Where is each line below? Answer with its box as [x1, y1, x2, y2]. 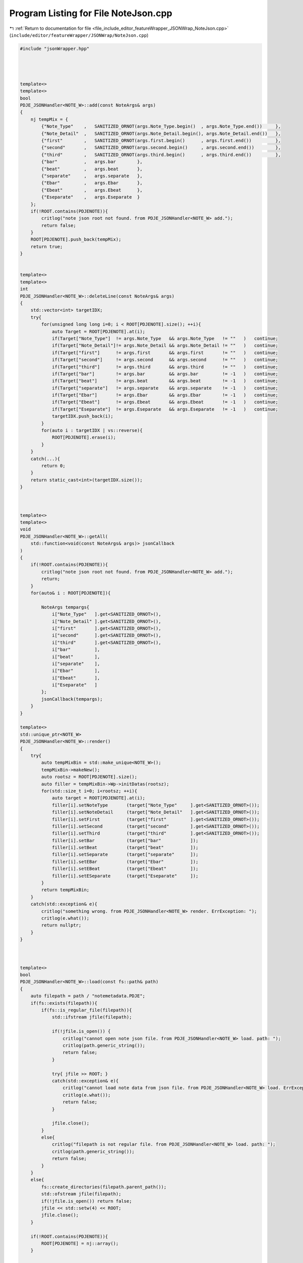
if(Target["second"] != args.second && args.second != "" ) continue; [52, 357, 279, 363]
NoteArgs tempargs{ [41, 604, 89, 610]
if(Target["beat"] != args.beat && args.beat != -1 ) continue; [52, 378, 279, 384]
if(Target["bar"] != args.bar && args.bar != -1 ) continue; [52, 371, 279, 376]
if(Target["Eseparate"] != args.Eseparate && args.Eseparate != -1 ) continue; [52, 406, 279, 412]
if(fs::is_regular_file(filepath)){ [41, 1007, 132, 1013]
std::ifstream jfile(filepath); [52, 1014, 132, 1020]
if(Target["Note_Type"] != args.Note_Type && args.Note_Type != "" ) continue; [52, 335, 279, 341]
